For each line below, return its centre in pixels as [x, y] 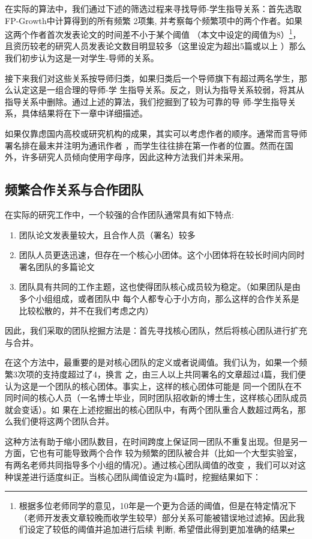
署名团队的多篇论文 [57, 266]
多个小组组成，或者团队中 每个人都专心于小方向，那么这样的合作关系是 [159, 298]
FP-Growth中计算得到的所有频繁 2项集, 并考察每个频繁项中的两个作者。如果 [154, 20]
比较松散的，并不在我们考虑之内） [86, 310]
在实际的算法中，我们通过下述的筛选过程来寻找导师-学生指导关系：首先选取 [153, 8]
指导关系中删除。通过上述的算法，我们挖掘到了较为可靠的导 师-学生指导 [146, 101]
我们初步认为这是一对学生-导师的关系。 [82, 58]
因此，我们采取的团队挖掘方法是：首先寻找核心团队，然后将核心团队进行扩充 [156, 330]
